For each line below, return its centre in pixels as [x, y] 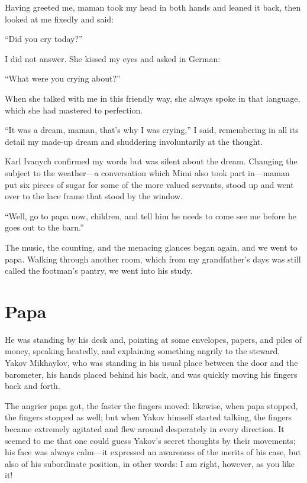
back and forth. [33, 386]
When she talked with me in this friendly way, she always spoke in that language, [153, 98]
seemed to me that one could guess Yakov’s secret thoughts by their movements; [150, 440]
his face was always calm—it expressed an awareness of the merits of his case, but [153, 452]
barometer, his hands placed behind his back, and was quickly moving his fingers [151, 374]
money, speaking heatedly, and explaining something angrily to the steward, [143, 351]
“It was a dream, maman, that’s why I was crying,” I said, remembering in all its [152, 130]
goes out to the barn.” [44, 227]
